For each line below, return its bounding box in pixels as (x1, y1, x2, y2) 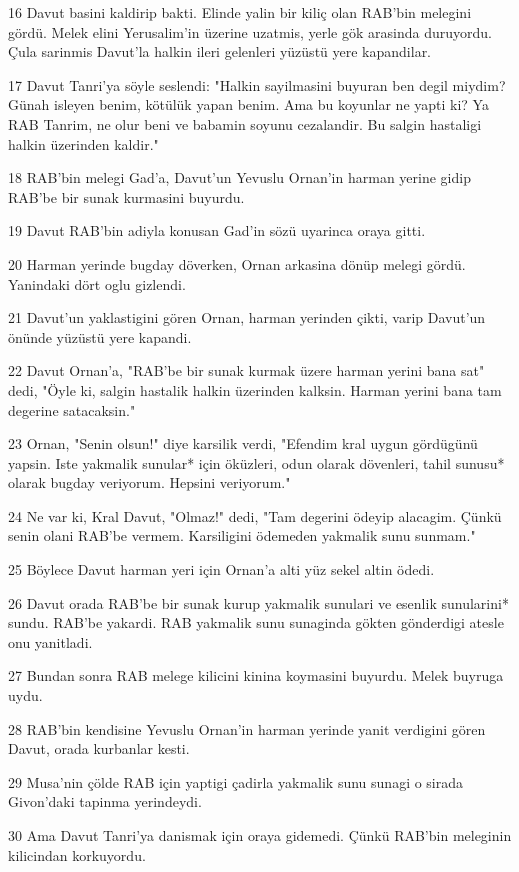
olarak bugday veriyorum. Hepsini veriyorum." (8, 472, 291, 493)
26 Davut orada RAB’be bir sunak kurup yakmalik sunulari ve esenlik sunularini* (8, 592, 509, 613)
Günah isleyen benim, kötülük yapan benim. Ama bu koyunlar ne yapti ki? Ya (8, 94, 489, 115)
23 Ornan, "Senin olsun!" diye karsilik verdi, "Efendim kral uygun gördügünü (8, 433, 478, 454)
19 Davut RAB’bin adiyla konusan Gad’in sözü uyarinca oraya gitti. (8, 220, 426, 241)
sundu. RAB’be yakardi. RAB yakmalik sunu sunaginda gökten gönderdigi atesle (8, 612, 504, 633)
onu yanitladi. (8, 631, 93, 652)
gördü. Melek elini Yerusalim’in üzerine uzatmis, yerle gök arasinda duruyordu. (8, 21, 492, 42)
